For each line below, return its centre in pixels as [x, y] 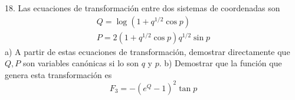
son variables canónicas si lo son [81, 63]
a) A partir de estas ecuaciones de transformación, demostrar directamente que [147, 51]
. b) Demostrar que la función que [220, 63]
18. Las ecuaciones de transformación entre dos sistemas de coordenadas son [142, 8]
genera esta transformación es [58, 74]
